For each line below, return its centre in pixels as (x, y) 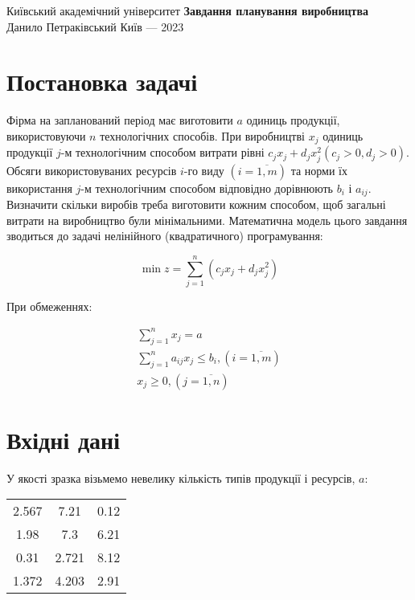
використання (39, 188)
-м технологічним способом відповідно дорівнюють (207, 188)
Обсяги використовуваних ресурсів (92, 170)
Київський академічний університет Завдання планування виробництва (187, 10)
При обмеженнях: (49, 306)
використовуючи (46, 135)
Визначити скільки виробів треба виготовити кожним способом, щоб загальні (196, 204)
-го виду (204, 170)
